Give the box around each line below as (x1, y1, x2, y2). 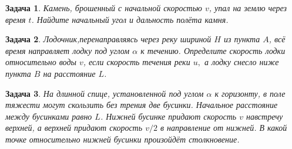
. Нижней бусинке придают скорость (100, 110, 237, 122)
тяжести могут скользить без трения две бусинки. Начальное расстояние (5, 99, 278, 111)
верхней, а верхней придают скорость (5, 121, 143, 134)
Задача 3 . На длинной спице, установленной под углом (5, 87, 204, 99)
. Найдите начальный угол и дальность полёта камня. (31, 13, 229, 25)
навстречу (246, 110, 283, 122)
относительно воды (5, 56, 76, 68)
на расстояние (43, 67, 96, 79)
